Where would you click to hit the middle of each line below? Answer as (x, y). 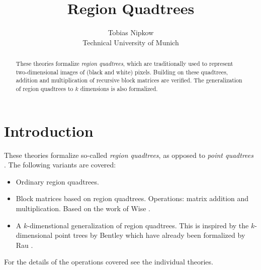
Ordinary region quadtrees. (57, 181)
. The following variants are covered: (60, 165)
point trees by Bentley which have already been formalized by (150, 235)
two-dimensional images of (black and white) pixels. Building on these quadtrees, (122, 72)
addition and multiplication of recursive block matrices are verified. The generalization (129, 80)
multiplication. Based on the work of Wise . (83, 208)
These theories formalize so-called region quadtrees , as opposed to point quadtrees (129, 155)
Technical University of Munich (131, 42)
